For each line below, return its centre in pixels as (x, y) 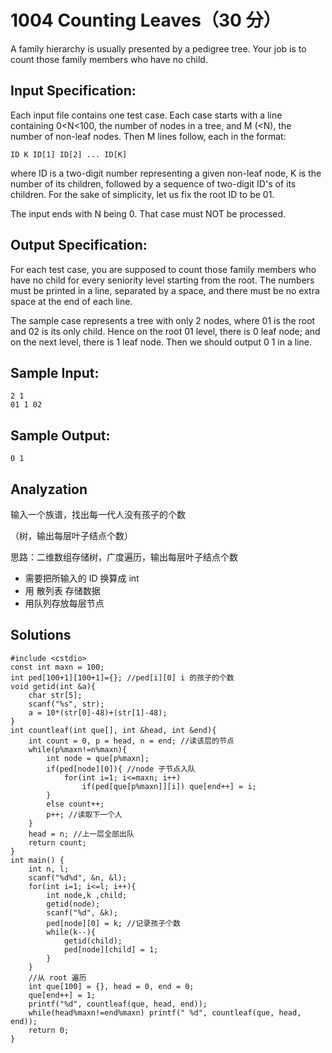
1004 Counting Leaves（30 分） (146, 20)
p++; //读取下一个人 (84, 814)
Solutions (41, 635)
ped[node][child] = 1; (111, 949)
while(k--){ (71, 932)
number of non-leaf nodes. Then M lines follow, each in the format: (148, 136)
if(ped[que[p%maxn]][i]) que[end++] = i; (169, 786)
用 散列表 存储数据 (62, 590)
